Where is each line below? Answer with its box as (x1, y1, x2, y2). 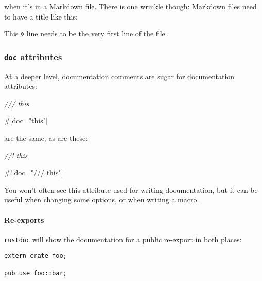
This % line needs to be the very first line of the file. (4, 28, 167, 39)
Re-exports (4, 214, 44, 225)
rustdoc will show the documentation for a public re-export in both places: (4, 234, 242, 245)
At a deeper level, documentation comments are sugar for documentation (4, 70, 235, 81)
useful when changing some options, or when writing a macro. (4, 194, 199, 205)
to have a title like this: (4, 11, 78, 22)
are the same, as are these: (4, 133, 88, 143)
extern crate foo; (4, 252, 67, 260)
